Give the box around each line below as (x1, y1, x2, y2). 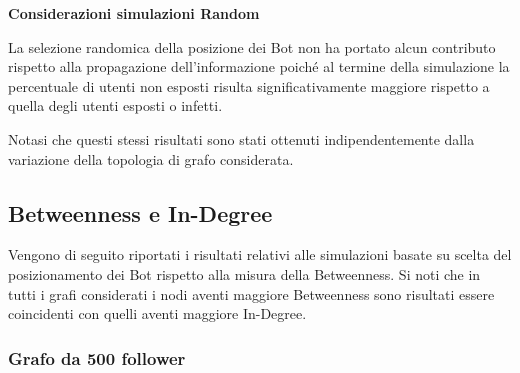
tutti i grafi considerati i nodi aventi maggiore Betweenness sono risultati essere (8, 283, 495, 304)
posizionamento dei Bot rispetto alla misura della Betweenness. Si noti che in (8, 263, 481, 284)
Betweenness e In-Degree (8, 197, 273, 228)
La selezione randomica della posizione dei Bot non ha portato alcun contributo (8, 36, 496, 57)
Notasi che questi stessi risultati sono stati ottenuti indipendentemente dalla (8, 128, 475, 149)
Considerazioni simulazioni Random (8, 3, 260, 23)
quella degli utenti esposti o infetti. (8, 95, 223, 116)
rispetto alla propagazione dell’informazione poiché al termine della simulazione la (8, 56, 510, 77)
